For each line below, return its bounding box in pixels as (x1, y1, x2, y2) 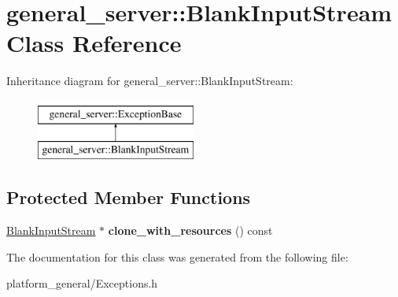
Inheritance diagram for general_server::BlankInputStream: (6, 72, 293, 89)
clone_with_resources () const (108, 222, 273, 239)
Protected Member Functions (6, 185, 251, 210)
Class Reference (6, 27, 182, 59)
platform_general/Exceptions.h (6, 275, 158, 291)
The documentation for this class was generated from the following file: (6, 248, 348, 265)
